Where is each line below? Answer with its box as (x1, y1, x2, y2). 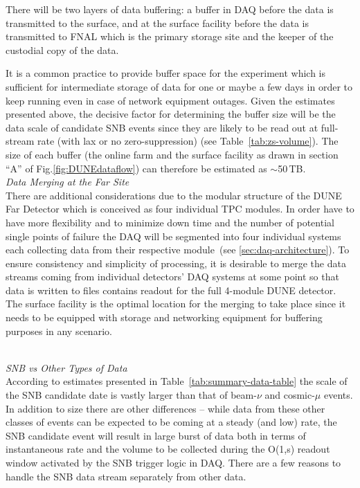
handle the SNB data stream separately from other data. (6, 469, 246, 483)
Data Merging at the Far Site (6, 174, 129, 189)
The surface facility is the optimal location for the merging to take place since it (6, 296, 346, 311)
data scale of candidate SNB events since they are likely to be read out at (6, 120, 318, 134)
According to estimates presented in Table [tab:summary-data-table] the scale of (6, 374, 348, 388)
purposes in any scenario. (6, 323, 112, 338)
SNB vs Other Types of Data (6, 360, 127, 374)
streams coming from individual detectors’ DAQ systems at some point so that (6, 269, 339, 284)
